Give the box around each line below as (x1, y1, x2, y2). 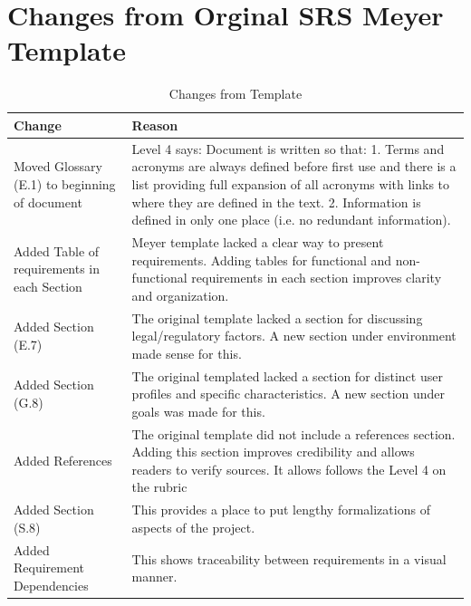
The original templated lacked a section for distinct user (131, 366, 443, 385)
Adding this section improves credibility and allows (131, 442, 415, 461)
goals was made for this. (131, 401, 265, 420)
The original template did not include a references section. (131, 424, 456, 443)
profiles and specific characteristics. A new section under (131, 384, 446, 403)
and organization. (131, 285, 229, 304)
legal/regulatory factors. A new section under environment (131, 326, 457, 345)
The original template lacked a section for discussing (131, 308, 423, 327)
